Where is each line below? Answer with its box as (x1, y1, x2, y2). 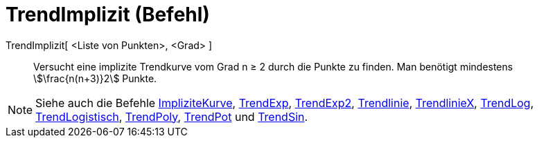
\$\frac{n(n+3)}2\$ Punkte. (33, 72, 157, 84)
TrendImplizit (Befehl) (6, 3, 210, 26)
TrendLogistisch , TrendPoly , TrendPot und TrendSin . (35, 109, 308, 124)
